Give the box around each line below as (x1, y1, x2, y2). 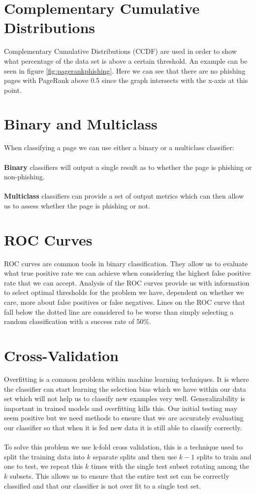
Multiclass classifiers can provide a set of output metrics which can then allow (4, 191, 244, 201)
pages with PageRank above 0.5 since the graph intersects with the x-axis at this (4, 75, 248, 85)
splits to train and (196, 451, 252, 461)
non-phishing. (4, 171, 45, 182)
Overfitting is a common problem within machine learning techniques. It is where (4, 373, 249, 384)
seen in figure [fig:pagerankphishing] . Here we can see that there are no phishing (4, 65, 246, 76)
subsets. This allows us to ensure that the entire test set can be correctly (9, 470, 229, 481)
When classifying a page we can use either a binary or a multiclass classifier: (4, 142, 234, 153)
